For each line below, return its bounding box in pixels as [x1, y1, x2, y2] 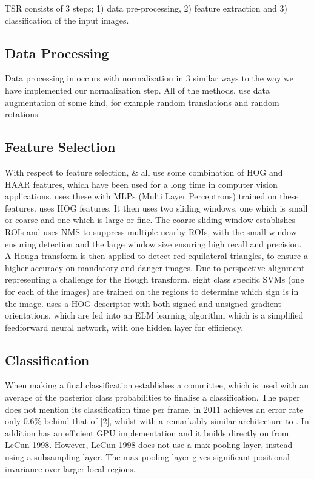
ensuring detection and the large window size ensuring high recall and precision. [5, 237, 302, 250]
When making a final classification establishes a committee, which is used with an [5, 379, 309, 391]
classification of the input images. [5, 13, 129, 26]
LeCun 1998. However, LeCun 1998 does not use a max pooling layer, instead [5, 438, 293, 451]
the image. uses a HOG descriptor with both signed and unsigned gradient [5, 297, 282, 309]
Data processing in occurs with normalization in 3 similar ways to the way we [5, 72, 293, 84]
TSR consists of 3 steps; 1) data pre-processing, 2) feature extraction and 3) [5, 2, 287, 14]
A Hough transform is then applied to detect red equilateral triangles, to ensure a [5, 249, 308, 262]
